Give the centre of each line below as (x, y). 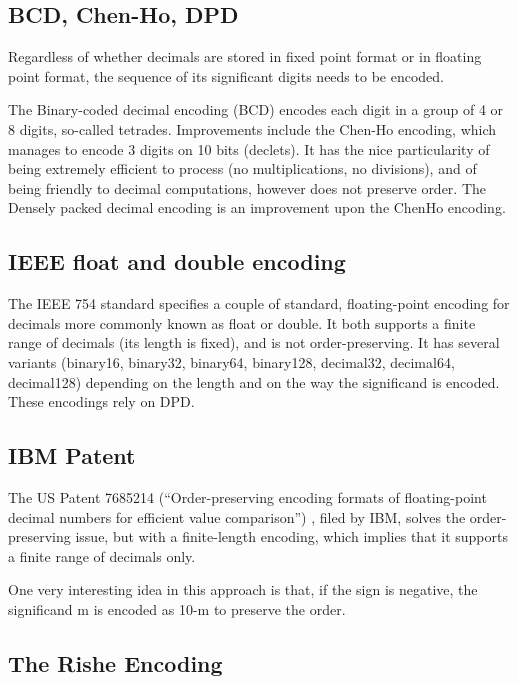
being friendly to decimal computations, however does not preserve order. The (247, 187)
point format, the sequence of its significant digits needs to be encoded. (226, 75)
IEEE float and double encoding (177, 261)
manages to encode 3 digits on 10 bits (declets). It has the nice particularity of (249, 148)
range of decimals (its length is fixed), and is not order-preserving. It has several (254, 342)
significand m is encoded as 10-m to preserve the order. (177, 608)
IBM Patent (72, 455)
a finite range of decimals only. (102, 555)
